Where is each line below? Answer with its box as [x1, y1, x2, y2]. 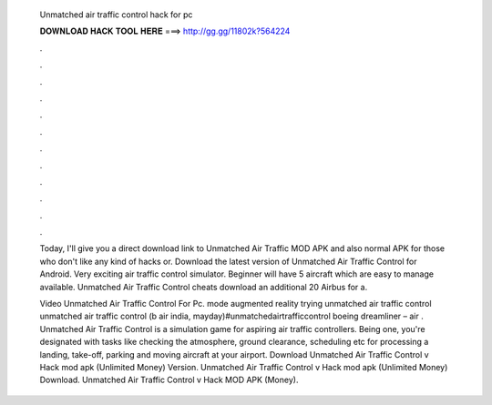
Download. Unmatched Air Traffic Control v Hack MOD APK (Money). [39, 374, 299, 386]
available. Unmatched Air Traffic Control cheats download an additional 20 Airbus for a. [39, 281, 368, 292]
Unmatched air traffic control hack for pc [39, 9, 193, 20]
